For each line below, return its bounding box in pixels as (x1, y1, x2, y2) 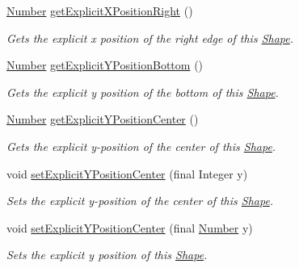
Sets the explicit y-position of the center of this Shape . (6, 192, 274, 209)
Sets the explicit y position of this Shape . (6, 246, 208, 263)
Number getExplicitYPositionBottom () (6, 57, 204, 73)
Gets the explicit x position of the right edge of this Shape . (6, 29, 294, 46)
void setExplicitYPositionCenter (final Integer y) (6, 165, 248, 182)
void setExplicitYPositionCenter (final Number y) (6, 219, 253, 236)
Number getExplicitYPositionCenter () (6, 111, 199, 128)
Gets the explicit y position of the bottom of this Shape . (6, 83, 279, 100)
